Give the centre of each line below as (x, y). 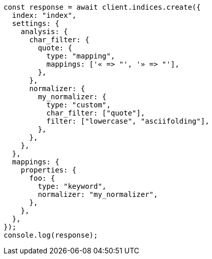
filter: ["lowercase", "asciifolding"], (128, 121)
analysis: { (44, 32)
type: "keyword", (72, 186)
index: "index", (44, 15)
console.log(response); (51, 235)
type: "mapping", (81, 56)
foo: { (42, 178)
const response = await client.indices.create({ (102, 7)
